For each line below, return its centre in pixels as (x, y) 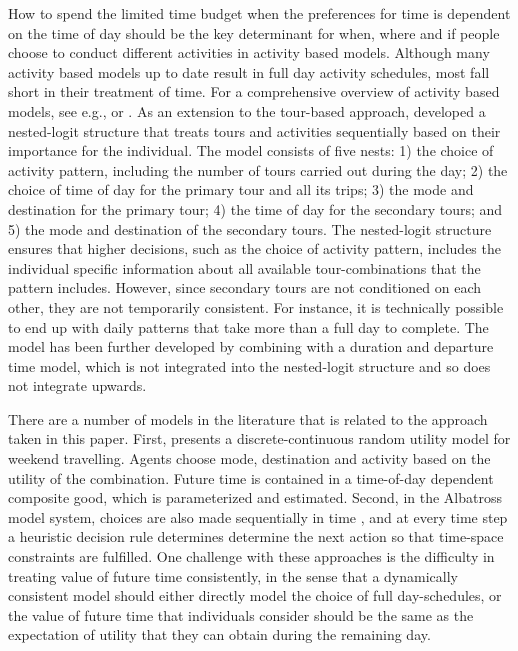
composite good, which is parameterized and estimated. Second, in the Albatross (255, 497)
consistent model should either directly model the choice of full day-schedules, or (255, 595)
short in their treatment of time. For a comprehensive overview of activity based (254, 91)
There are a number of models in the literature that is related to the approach (248, 418)
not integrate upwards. (77, 385)
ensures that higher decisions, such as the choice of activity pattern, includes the (254, 248)
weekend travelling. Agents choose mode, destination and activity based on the (249, 458)
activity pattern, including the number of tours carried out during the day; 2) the (258, 169)
